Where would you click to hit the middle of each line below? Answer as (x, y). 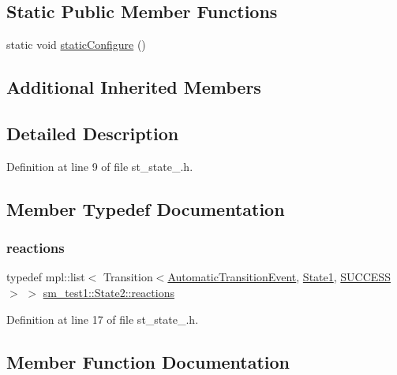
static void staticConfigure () (76, 45)
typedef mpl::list (46, 277)
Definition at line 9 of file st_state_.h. (100, 166)
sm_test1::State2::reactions (109, 292)
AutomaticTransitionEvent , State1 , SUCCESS (279, 277)
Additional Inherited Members (134, 87)
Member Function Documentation (148, 361)
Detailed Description (93, 133)
